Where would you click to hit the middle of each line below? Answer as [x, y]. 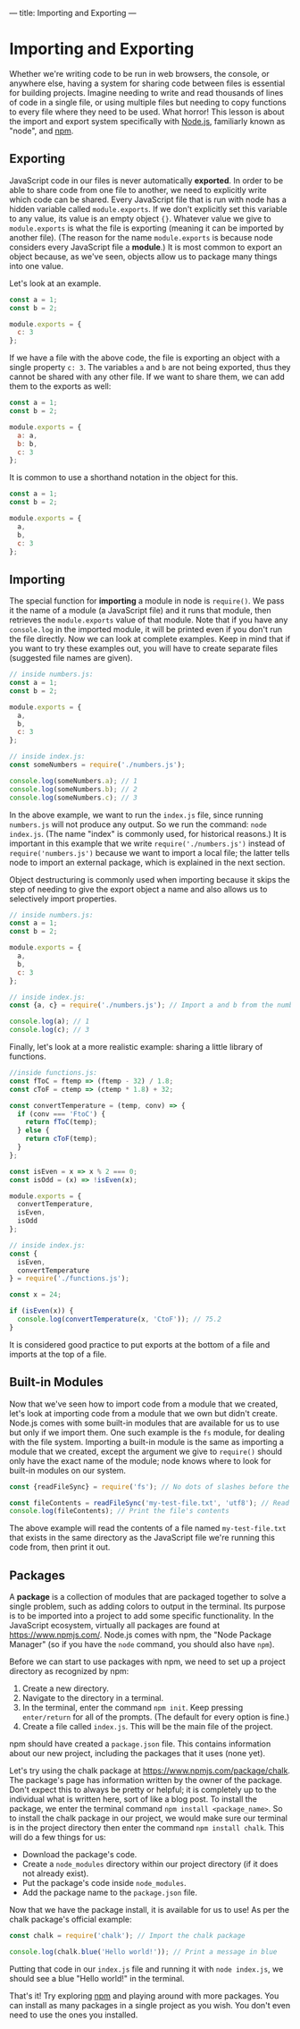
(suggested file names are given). [71, 658]
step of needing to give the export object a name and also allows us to [138, 889]
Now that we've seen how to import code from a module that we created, [144, 1404]
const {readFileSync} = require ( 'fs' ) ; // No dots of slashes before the [150, 1487]
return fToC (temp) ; [62, 1122]
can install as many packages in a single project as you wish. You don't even [150, 2005]
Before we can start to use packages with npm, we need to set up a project [147, 1661]
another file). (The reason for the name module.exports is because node [142, 237]
